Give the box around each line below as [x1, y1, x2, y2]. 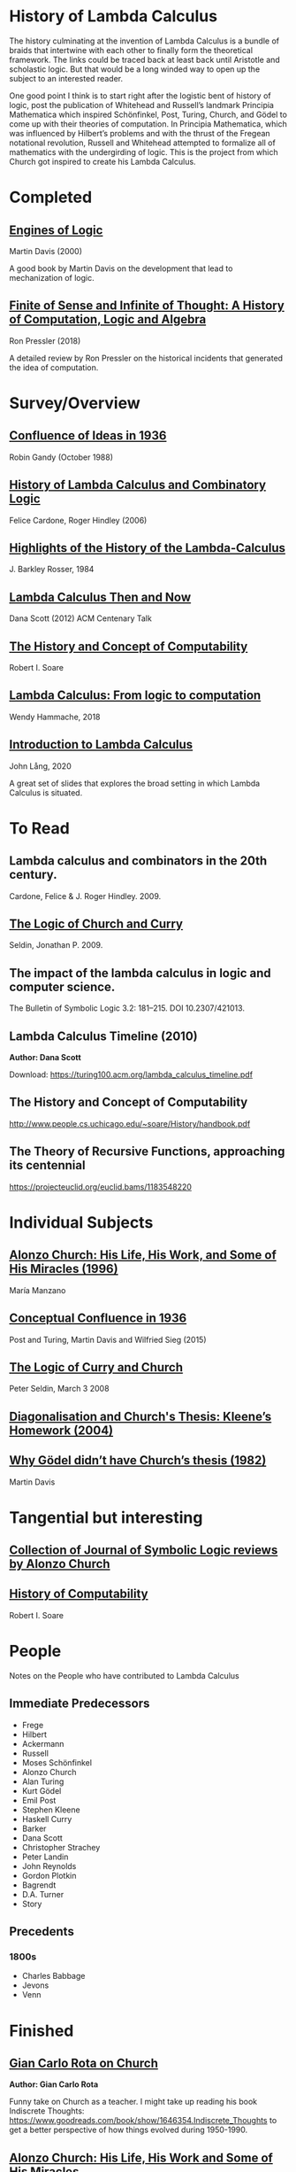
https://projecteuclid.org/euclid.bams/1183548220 [9, 1181, 193, 1192]
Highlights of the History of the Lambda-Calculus [9, 540, 285, 555]
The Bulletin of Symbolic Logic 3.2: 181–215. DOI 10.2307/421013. [9, 1003, 246, 1013]
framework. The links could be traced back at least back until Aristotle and [9, 54, 280, 65]
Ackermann [21, 1738, 65, 1749]
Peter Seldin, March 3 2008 [9, 1384, 110, 1394]
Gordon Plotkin [21, 1870, 77, 1881]
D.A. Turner [21, 1889, 65, 1899]
